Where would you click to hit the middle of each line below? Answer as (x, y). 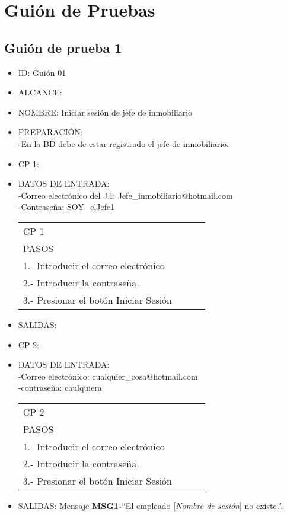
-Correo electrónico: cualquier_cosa (82, 376)
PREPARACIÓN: (50, 132)
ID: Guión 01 (42, 72)
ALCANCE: (40, 92)
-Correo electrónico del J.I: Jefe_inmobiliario (100, 195)
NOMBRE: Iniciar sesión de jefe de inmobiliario (105, 112)
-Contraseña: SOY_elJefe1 (66, 207)
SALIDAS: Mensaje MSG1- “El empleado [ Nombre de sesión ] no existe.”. (151, 505)
